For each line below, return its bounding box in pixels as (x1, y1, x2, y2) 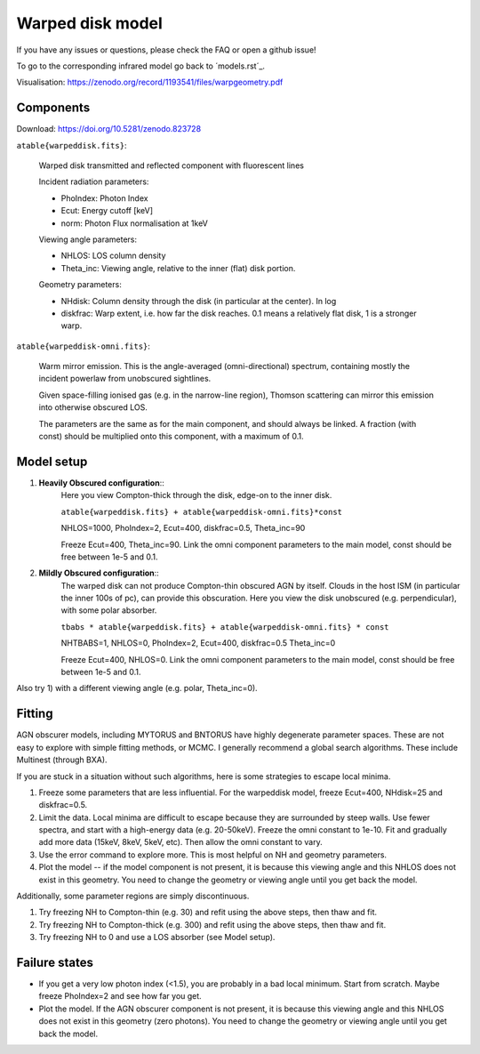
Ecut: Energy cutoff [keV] (60, 205, 154, 216)
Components (16, 101, 91, 116)
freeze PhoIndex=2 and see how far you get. (38, 991, 202, 1002)
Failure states (16, 955, 93, 970)
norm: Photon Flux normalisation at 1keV (60, 218, 209, 229)
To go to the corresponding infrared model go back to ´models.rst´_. (16, 60, 266, 71)
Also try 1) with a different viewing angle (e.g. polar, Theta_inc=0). (16, 683, 258, 694)
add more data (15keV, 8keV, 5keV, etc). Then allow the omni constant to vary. (38, 837, 324, 848)
